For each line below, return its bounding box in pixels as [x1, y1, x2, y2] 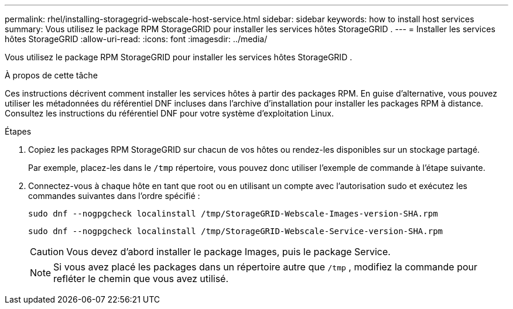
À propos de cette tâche [5, 70, 98, 80]
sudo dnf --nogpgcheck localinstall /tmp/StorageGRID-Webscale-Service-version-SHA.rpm [28, 226, 443, 236]
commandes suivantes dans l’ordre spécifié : [28, 191, 200, 201]
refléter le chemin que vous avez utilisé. [53, 273, 229, 284]
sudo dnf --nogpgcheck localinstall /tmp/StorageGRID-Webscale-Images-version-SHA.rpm [28, 209, 438, 218]
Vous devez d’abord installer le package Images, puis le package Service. [66, 246, 391, 257]
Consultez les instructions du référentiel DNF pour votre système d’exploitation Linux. [5, 108, 334, 118]
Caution [30, 246, 64, 257]
